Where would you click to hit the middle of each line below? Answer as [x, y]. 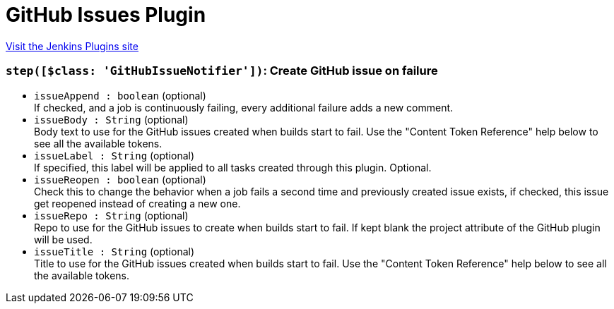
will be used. [63, 239]
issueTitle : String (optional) [114, 251]
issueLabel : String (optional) [114, 155]
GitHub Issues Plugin [106, 15]
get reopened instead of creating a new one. [137, 203]
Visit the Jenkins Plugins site [72, 46]
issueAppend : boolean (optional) [120, 95]
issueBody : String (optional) [111, 119]
